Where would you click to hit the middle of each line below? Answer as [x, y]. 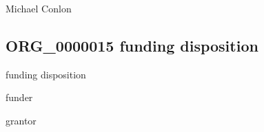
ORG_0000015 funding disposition [132, 45]
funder [19, 97]
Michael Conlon [39, 8]
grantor [21, 120]
